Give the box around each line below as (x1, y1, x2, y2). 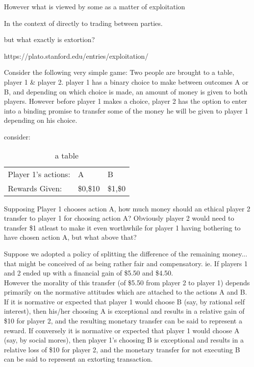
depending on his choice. (4, 115, 77, 125)
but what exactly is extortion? (4, 34, 95, 45)
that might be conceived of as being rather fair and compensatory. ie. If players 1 (4, 258, 248, 268)
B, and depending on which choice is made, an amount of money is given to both (4, 86, 248, 96)
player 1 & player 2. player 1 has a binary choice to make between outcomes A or (4, 76, 249, 87)
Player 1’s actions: (8, 168, 71, 180)
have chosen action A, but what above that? (4, 232, 137, 242)
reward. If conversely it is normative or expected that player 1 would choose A (4, 325, 240, 335)
